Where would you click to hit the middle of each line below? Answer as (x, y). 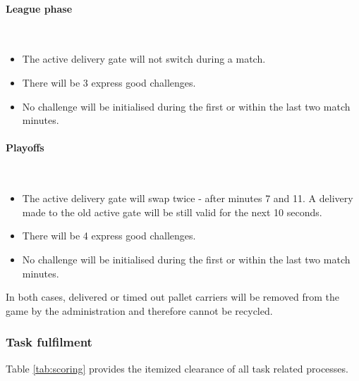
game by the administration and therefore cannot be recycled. (139, 310)
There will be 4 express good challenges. (109, 236)
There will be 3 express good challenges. (109, 82)
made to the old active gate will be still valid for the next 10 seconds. (172, 212)
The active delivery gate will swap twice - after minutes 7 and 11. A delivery (188, 198)
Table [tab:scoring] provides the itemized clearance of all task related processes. (177, 368)
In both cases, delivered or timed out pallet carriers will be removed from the (172, 297)
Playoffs (25, 148)
